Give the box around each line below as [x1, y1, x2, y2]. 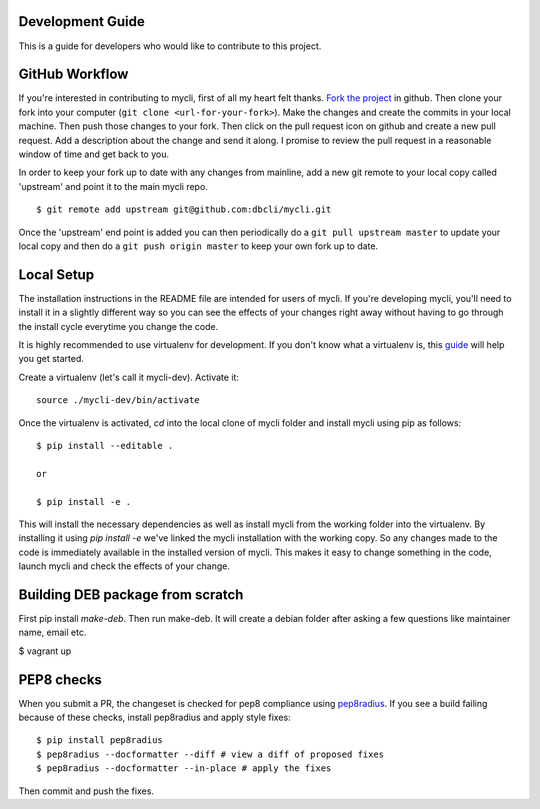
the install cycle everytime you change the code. [18, 320, 219, 332]
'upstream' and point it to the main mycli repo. [18, 180, 209, 192]
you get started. [18, 353, 85, 365]
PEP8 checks [18, 671, 102, 688]
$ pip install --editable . [36, 440, 174, 451]
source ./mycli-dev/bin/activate [36, 395, 200, 406]
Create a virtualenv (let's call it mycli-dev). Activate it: [18, 371, 240, 383]
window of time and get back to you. [18, 148, 170, 160]
